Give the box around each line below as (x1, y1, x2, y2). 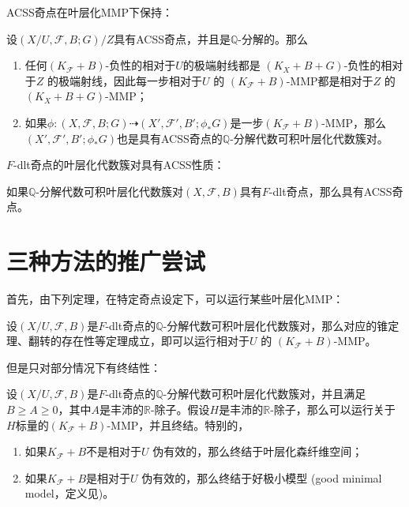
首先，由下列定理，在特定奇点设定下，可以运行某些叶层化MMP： (6, 291, 344, 307)
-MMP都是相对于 (286, 72, 373, 88)
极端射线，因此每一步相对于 (58, 72, 203, 88)
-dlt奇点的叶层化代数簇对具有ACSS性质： (13, 156, 225, 173)
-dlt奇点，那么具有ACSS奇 (268, 182, 403, 199)
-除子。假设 (150, 401, 210, 418)
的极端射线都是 (182, 57, 261, 73)
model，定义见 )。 (24, 485, 114, 501)
